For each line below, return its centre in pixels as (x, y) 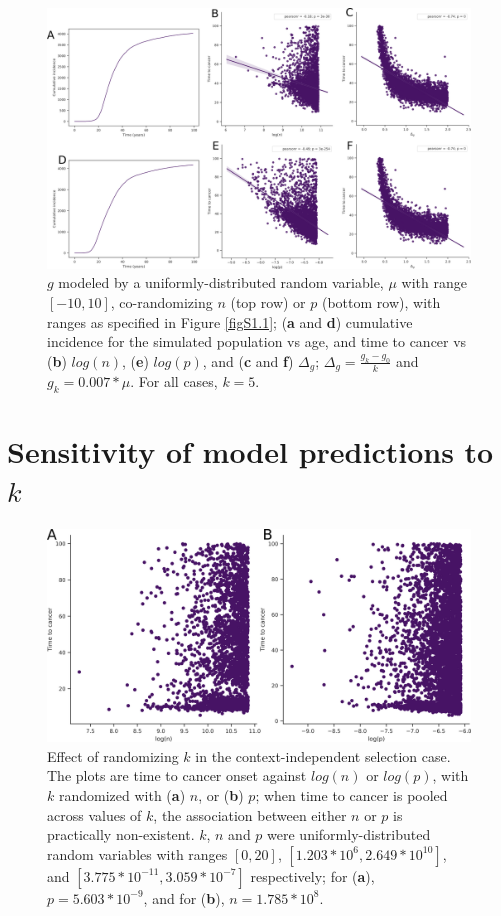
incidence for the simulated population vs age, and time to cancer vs (257, 341)
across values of (94, 814)
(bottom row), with (381, 302)
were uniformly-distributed (349, 834)
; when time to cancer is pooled (351, 795)
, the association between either (250, 814)
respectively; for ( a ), (312, 875)
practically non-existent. (121, 834)
